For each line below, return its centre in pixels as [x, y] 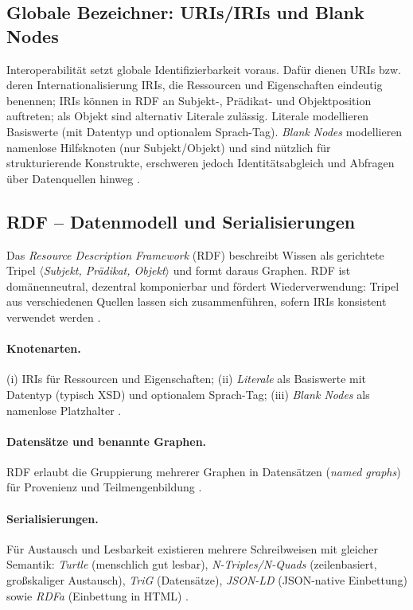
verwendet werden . [54, 317]
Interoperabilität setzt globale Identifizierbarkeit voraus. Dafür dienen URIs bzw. [204, 69]
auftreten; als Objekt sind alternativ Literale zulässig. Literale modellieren [188, 116]
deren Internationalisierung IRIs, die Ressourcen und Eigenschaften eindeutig [195, 85]
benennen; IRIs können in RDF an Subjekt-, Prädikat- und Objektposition [189, 100]
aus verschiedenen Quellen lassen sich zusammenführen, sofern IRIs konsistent [197, 301]
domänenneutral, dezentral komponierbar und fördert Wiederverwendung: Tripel [203, 285]
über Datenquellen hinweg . [73, 178]
